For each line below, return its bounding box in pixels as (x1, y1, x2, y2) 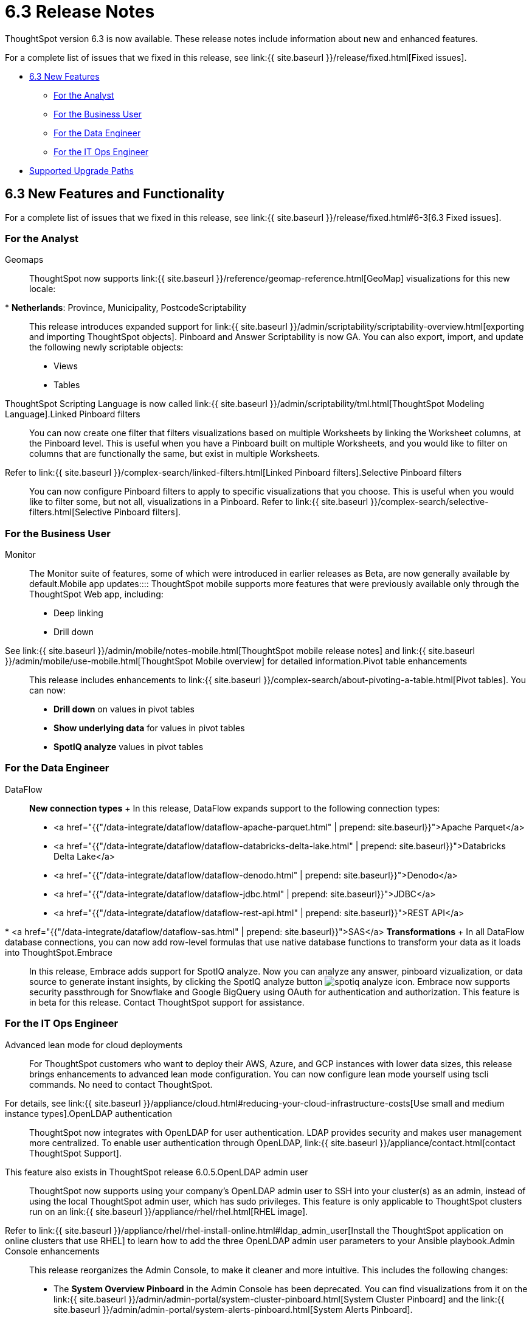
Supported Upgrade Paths (29, 165, 134, 176)
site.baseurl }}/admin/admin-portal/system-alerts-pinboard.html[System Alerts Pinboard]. (54, 1304, 413, 1315)
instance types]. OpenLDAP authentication (5, 1108, 173, 1119)
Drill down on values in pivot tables (54, 704, 195, 715)
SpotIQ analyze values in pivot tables (54, 742, 204, 753)
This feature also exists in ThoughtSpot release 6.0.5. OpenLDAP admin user (5, 1166, 308, 1177)
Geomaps (5, 254, 44, 265)
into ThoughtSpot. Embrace (5, 947, 112, 958)
